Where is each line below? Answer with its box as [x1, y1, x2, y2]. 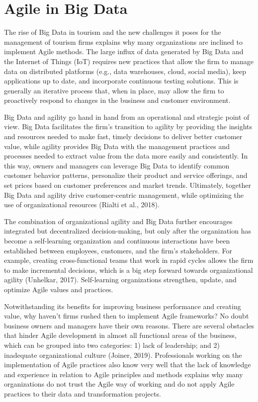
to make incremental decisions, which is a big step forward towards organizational [4, 264, 253, 275]
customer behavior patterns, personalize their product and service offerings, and [4, 170, 248, 180]
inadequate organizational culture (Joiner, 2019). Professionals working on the [4, 349, 242, 360]
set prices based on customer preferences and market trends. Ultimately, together [4, 180, 251, 190]
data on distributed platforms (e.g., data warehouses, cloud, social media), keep [4, 66, 247, 76]
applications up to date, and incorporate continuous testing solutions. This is [4, 76, 239, 86]
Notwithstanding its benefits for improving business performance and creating [4, 301, 241, 311]
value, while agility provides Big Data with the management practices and [4, 141, 230, 151]
